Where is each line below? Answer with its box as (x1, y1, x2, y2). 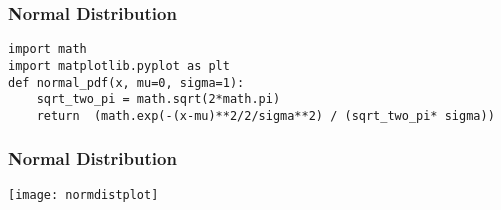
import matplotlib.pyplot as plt (8, 58, 230, 73)
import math (8, 42, 87, 57)
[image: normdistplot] (8, 187, 159, 202)
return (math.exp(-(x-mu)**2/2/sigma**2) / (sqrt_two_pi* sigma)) (36, 108, 495, 123)
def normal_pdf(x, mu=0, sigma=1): (8, 75, 245, 90)
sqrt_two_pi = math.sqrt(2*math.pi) (36, 92, 281, 107)
